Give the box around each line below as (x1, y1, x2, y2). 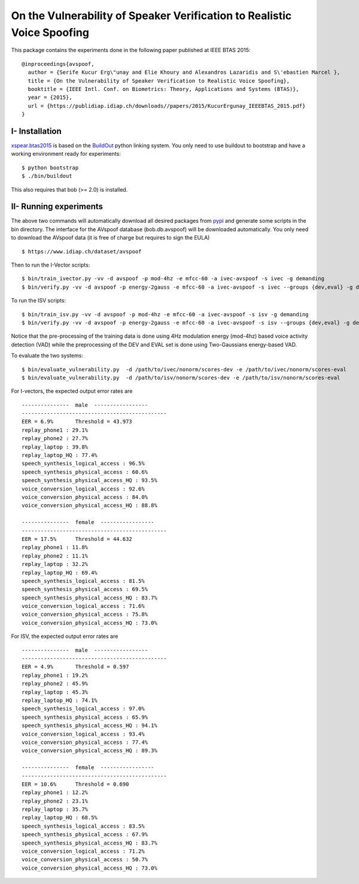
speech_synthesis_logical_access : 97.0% (22, 706, 145, 712)
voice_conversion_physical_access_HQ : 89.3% (22, 747, 158, 754)
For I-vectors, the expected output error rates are (11, 387, 133, 395)
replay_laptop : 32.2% (22, 561, 89, 568)
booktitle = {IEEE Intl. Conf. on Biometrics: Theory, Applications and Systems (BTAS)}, (28, 86, 299, 92)
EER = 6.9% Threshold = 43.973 (22, 418, 133, 425)
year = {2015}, (28, 94, 72, 101)
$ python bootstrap (22, 164, 79, 171)
